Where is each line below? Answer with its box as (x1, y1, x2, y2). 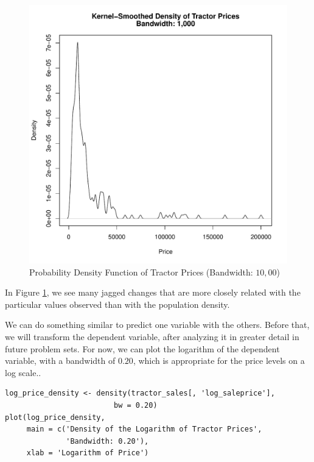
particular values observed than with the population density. (5, 297, 230, 310)
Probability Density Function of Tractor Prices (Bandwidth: (29, 265, 253, 278)
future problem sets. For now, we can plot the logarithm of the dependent (5, 342, 280, 355)
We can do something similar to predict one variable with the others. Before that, (5, 318, 310, 331)
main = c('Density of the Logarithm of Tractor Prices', (26, 425, 262, 434)
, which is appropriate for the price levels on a (133, 354, 305, 367)
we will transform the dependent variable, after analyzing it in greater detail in (5, 330, 299, 343)
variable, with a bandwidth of (5, 354, 116, 367)
